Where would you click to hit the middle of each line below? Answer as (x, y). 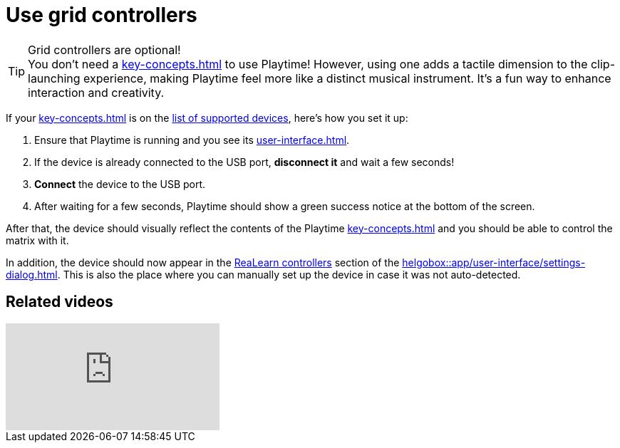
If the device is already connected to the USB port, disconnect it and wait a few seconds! (244, 162)
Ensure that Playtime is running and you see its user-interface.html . (192, 140)
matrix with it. (37, 240)
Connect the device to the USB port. (120, 184)
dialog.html (32, 274)
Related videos (60, 302)
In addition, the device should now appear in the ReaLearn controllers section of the (203, 262)
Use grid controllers (102, 15)
